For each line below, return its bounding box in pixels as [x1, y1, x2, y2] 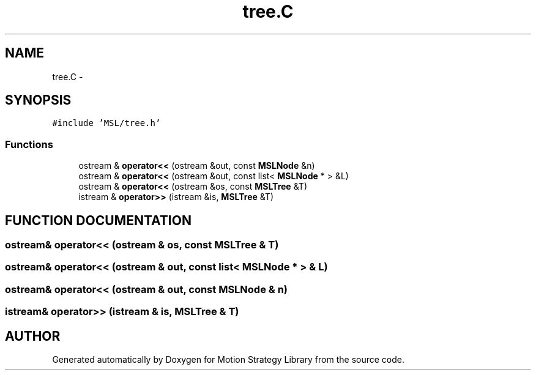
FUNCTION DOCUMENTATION [5, 212, 192, 228]
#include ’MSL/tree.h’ [52, 118, 161, 128]
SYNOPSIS [5, 92, 72, 108]
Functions [5, 138, 53, 150]
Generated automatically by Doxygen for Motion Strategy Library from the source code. [52, 354, 405, 365]
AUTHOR [5, 328, 61, 344]
